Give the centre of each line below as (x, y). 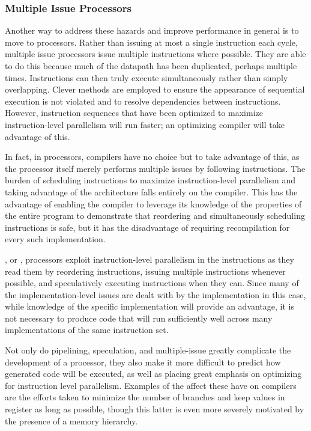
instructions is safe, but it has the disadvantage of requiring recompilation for (147, 227)
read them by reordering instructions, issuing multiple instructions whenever (145, 271)
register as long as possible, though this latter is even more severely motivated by (155, 409)
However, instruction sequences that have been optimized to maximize (134, 113)
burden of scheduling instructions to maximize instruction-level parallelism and (150, 180)
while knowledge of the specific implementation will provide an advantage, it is (150, 306)
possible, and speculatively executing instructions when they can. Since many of (152, 283)
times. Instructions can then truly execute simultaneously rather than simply (146, 77)
